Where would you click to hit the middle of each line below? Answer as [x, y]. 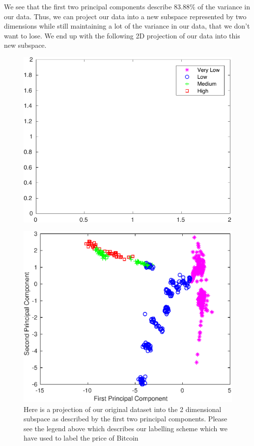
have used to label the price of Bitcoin [81, 438]
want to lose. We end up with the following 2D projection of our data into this [122, 35]
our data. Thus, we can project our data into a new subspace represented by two [125, 16]
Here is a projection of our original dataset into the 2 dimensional [123, 409]
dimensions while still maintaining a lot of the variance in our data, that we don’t [127, 26]
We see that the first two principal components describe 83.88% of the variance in [127, 6]
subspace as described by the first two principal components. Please [126, 419]
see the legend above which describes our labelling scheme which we [126, 428]
